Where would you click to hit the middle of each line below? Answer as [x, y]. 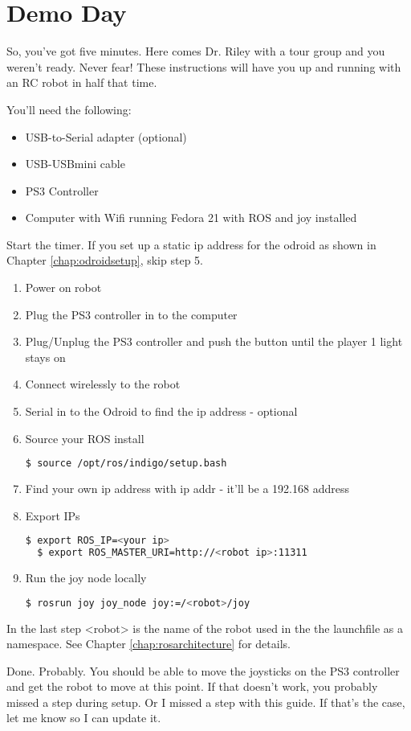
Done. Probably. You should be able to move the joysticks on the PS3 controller [203, 670]
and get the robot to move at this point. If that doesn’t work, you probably [192, 686]
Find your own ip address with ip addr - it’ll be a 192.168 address [187, 489]
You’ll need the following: [69, 109]
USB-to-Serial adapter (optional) [106, 136]
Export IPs [53, 515]
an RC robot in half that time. [82, 82]
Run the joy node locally [86, 578]
